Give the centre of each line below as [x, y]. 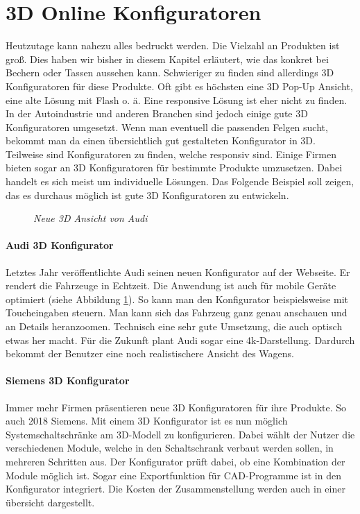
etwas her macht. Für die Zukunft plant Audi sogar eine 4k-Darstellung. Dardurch [180, 340]
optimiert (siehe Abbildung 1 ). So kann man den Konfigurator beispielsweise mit [177, 299]
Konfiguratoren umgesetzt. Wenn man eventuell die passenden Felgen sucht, [167, 127]
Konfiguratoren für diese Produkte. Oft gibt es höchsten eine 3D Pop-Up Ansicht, [179, 86]
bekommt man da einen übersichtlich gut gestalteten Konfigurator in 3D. [161, 140]
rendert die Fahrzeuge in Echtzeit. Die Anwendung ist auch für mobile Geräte [171, 285]
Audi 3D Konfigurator [60, 245]
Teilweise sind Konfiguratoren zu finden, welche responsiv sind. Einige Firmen [171, 154]
